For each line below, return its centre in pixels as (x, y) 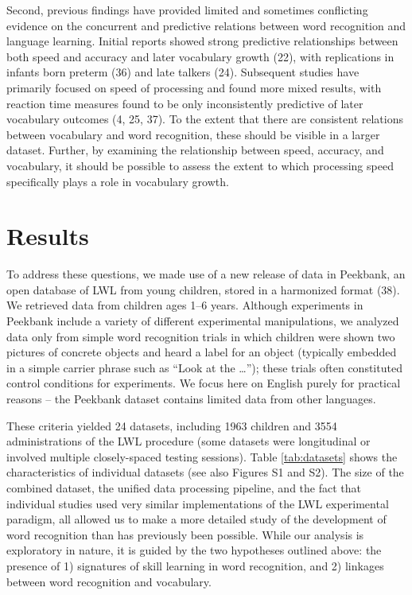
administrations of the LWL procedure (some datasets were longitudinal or (189, 441)
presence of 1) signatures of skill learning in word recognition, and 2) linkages (195, 565)
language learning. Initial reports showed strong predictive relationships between (202, 41)
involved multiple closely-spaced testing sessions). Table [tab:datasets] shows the (202, 456)
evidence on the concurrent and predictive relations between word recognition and (206, 25)
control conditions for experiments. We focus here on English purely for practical (204, 383)
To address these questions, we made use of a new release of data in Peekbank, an (206, 274)
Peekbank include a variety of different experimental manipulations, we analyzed (203, 321)
